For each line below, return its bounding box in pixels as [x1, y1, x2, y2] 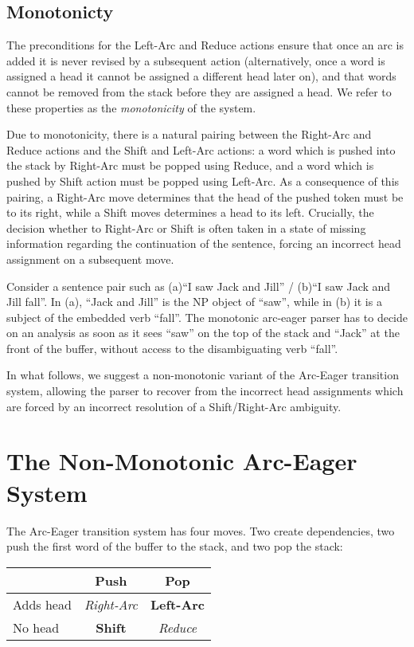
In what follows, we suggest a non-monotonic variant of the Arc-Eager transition [6, 367, 399, 383]
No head [13, 618, 60, 637]
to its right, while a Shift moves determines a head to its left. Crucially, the [6, 204, 374, 221]
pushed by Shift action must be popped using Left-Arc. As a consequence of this [6, 172, 400, 189]
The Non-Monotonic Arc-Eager [6, 445, 357, 477]
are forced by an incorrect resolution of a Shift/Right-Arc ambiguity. [6, 398, 342, 414]
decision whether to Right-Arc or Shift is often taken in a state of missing [6, 219, 366, 236]
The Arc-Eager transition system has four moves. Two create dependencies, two [6, 522, 395, 539]
